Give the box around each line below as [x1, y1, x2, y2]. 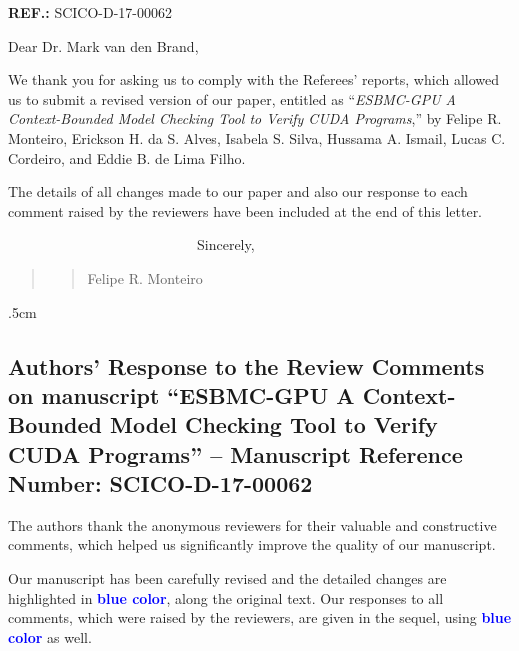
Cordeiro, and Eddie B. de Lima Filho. [8, 147, 246, 168]
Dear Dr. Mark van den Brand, [8, 35, 199, 56]
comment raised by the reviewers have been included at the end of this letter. [8, 200, 483, 221]
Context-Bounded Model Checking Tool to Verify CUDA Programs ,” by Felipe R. [8, 108, 502, 129]
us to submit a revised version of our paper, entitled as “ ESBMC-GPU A [8, 88, 456, 109]
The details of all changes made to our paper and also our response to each [8, 181, 468, 202]
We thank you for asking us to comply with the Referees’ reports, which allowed [8, 69, 500, 90]
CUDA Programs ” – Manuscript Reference [8, 438, 463, 469]
